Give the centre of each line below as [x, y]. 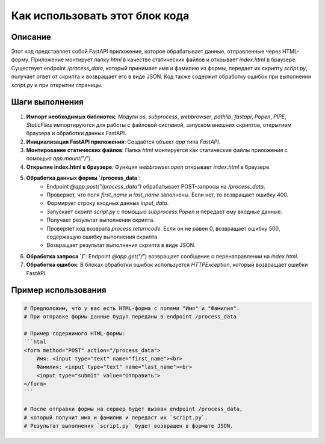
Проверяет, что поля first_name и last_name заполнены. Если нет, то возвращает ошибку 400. [168, 195]
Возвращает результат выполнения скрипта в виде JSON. [121, 245]
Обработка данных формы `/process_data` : [83, 178]
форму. [20, 59]
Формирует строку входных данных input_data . [108, 203]
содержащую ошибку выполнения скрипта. [103, 237]
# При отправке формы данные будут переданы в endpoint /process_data [130, 316]
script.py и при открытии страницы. [57, 85]
